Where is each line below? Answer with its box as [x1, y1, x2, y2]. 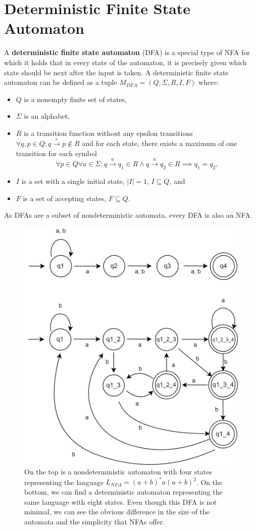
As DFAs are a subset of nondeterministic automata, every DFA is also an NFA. [4, 210, 252, 220]
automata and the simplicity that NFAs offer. [24, 516, 165, 526]
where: [198, 77, 219, 87]
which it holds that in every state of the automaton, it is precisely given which [4, 57, 247, 67]
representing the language [24, 476, 104, 487]
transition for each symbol [16, 148, 97, 158]
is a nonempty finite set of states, [24, 93, 127, 104]
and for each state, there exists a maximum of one [82, 138, 237, 149]
